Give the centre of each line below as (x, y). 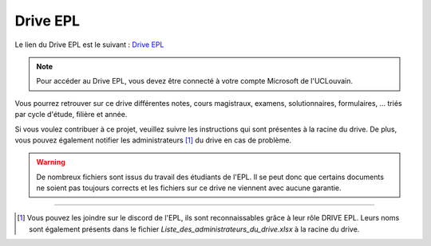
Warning (51, 162)
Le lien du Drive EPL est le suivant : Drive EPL (89, 45)
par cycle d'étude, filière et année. (71, 115)
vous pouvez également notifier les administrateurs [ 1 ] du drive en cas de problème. (153, 140)
